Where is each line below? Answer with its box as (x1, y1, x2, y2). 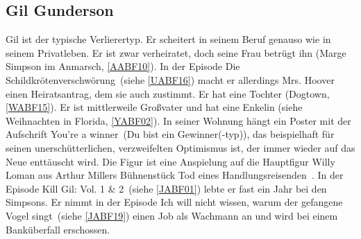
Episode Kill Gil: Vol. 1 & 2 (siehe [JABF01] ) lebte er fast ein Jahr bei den (6, 181, 327, 195)
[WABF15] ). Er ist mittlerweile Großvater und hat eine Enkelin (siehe (6, 100, 303, 114)
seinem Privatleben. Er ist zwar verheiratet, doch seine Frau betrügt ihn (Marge (6, 45, 346, 60)
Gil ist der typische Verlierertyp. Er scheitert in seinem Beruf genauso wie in (6, 32, 331, 46)
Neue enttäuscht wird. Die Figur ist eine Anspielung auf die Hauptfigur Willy (6, 154, 335, 168)
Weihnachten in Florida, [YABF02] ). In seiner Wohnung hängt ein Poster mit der (6, 113, 351, 127)
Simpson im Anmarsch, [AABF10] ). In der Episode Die (6, 59, 240, 73)
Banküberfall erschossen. (6, 222, 110, 236)
